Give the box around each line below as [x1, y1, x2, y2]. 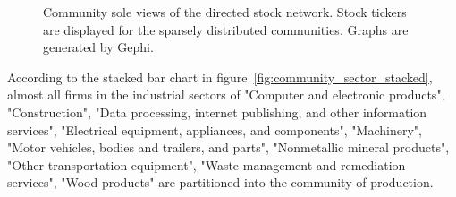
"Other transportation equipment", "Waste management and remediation [7, 155, 406, 174]
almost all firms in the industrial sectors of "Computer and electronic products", [7, 85, 445, 104]
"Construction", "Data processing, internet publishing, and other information [7, 102, 427, 121]
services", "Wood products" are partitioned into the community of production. [7, 173, 434, 192]
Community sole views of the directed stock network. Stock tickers [43, 3, 407, 21]
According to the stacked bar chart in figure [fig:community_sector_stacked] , [7, 67, 433, 86]
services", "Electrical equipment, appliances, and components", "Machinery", [7, 120, 422, 139]
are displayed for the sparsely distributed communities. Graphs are [43, 20, 409, 39]
